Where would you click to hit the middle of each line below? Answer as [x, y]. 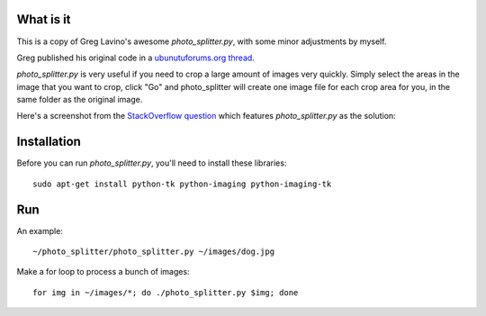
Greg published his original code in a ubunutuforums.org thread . [136, 58]
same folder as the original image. [80, 100]
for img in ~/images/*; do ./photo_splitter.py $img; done [166, 292]
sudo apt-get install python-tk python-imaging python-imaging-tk [182, 184]
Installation [49, 142]
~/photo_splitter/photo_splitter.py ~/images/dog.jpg [153, 252]
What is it [44, 19]
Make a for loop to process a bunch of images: [103, 272]
